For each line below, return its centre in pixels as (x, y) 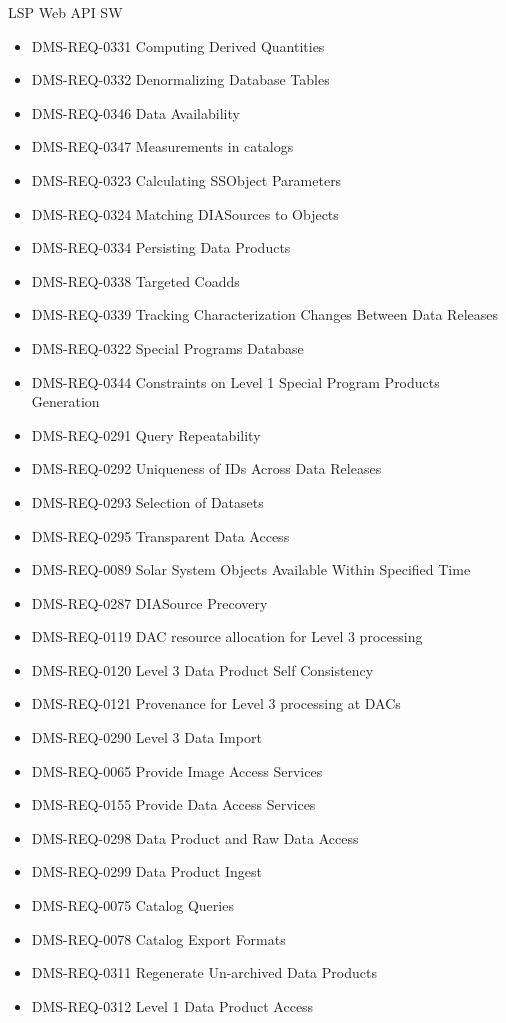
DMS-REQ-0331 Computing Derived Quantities (178, 45)
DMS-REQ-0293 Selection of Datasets (147, 501)
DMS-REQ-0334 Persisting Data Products (161, 247)
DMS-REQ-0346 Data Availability (135, 112)
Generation (65, 401)
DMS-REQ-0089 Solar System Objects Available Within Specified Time (251, 569)
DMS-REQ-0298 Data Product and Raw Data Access (195, 837)
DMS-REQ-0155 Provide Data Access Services (173, 804)
